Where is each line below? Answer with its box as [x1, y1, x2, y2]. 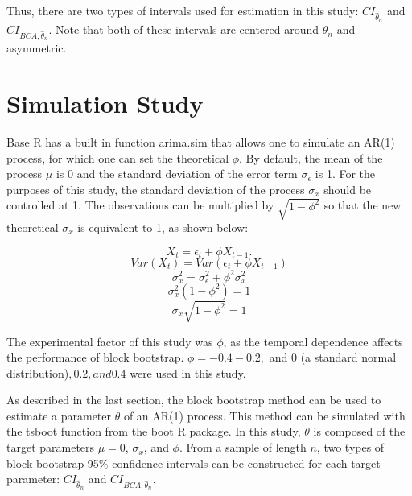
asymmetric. [6, 39, 67, 56]
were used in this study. [130, 364, 246, 381]
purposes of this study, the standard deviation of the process [6, 180, 305, 197]
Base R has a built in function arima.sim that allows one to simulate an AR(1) [6, 134, 395, 151]
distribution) [6, 364, 69, 381]
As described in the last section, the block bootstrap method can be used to [6, 391, 381, 408]
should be [323, 180, 372, 197]
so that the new [323, 196, 402, 213]
